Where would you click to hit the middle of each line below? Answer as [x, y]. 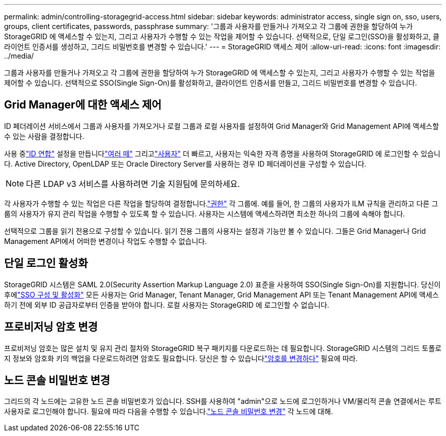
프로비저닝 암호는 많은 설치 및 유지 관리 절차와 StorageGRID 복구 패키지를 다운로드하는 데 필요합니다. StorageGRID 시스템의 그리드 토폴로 [223, 348]
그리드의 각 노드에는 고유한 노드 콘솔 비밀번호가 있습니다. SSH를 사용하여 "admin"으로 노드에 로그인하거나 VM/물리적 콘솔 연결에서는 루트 [223, 401]
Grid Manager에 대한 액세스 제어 [83, 105]
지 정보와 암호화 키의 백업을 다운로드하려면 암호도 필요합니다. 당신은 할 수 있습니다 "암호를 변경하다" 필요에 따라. [181, 358]
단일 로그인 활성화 [46, 263]
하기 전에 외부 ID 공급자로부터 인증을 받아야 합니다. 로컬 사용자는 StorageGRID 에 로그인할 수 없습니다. [167, 305]
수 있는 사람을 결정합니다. [44, 136]
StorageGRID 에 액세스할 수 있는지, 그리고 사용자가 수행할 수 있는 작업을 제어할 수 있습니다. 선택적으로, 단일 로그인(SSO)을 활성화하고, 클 [222, 36]
